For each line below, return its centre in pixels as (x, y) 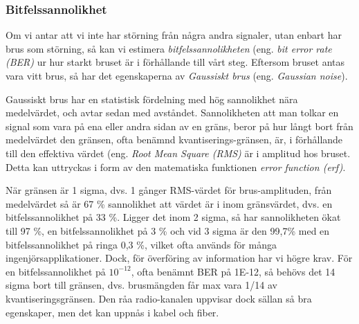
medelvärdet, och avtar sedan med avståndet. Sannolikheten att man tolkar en (172, 112)
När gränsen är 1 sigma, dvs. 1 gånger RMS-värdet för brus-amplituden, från (169, 190)
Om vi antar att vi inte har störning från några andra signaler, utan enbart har (174, 35)
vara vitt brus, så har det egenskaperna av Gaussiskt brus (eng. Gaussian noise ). (177, 75)
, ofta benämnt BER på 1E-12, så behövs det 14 (233, 271)
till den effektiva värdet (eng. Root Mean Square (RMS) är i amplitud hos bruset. (178, 153)
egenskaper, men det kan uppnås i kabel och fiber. (112, 312)
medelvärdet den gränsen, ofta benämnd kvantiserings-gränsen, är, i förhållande (174, 139)
